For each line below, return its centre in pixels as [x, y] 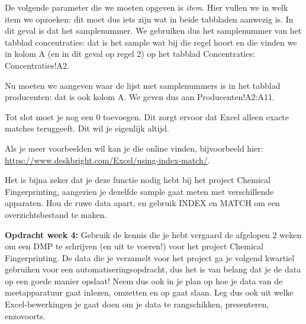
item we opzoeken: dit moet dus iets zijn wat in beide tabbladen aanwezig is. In [149, 19]
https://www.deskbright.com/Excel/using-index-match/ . [107, 160]
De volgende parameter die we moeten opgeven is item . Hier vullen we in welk [146, 7]
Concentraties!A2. [37, 65]
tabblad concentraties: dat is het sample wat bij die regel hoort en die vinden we [151, 42]
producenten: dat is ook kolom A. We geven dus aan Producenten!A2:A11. [140, 97]
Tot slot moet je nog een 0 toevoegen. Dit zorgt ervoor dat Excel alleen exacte [147, 116]
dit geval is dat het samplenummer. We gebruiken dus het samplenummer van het [153, 31]
